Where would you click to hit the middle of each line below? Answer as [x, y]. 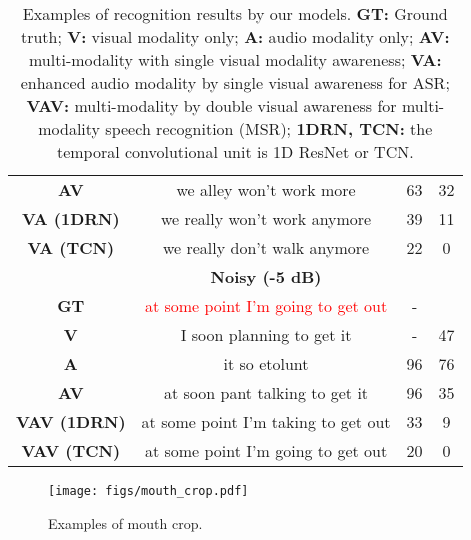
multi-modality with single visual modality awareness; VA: [235, 59]
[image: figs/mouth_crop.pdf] [148, 491]
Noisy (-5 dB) [266, 276]
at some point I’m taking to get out [266, 421]
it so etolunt [266, 363]
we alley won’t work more [266, 189]
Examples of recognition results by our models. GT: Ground [235, 13]
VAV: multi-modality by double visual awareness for [211, 105]
